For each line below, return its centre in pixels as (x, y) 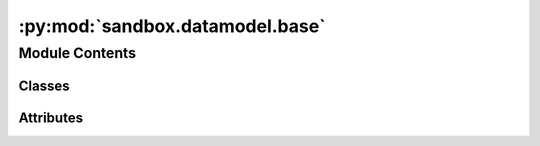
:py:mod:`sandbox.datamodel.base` (172, 26)
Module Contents (77, 53)
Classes (44, 85)
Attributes (51, 117)
